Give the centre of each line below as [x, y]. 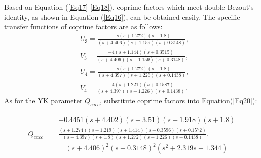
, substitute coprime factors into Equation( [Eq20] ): [179, 101]
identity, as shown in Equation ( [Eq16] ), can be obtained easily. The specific [122, 16]
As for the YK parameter [43, 101]
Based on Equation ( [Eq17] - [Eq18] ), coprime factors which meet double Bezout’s [129, 7]
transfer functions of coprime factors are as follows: [83, 27]
